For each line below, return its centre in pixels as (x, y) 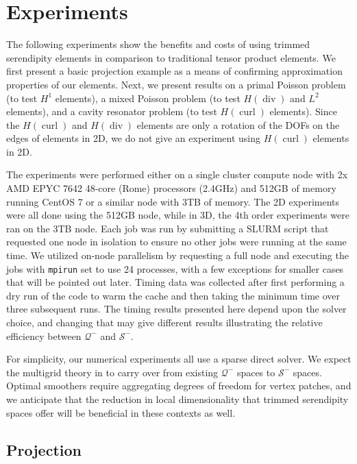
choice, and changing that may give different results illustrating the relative (164, 322)
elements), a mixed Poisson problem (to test (148, 98)
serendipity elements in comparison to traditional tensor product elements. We (171, 57)
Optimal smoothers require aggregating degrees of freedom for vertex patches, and (179, 386)
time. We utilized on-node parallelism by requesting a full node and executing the (177, 255)
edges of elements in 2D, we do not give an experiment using (134, 138)
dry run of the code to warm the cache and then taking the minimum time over (173, 295)
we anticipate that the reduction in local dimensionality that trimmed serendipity (177, 399)
